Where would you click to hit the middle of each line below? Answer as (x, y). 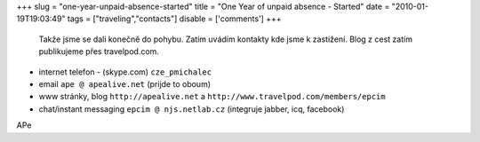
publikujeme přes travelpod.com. (99, 51)
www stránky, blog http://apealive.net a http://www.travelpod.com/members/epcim (212, 97)
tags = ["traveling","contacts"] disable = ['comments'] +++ (174, 19)
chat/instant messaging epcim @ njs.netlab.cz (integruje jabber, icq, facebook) (192, 109)
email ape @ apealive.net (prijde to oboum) (124, 83)
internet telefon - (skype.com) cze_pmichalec (125, 72)
